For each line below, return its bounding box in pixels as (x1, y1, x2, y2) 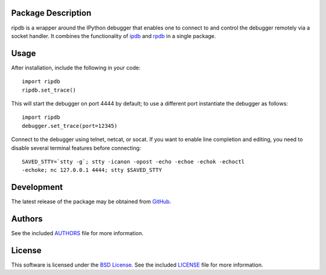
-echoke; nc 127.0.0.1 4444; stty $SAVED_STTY (22, 166, 162, 174)
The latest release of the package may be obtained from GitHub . (11, 198, 171, 205)
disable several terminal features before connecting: (11, 144, 141, 151)
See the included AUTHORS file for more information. (11, 230, 144, 237)
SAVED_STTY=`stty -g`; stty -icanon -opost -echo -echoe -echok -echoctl (22, 158, 245, 165)
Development (11, 182, 63, 192)
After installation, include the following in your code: (11, 64, 141, 71)
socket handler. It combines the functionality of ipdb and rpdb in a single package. (11, 32, 217, 39)
